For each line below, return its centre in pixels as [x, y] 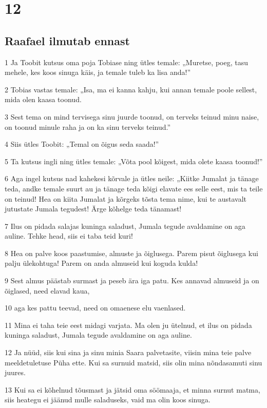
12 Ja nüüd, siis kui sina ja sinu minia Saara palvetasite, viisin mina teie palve [128, 352]
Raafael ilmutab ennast [67, 40]
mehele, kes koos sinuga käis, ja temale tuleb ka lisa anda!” [98, 72]
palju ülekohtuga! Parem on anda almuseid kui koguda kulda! [101, 263]
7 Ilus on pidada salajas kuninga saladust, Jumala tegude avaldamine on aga [125, 226]
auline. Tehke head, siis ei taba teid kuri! [69, 236]
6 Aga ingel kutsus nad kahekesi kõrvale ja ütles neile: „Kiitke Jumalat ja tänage [132, 178]
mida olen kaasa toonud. [43, 99]
